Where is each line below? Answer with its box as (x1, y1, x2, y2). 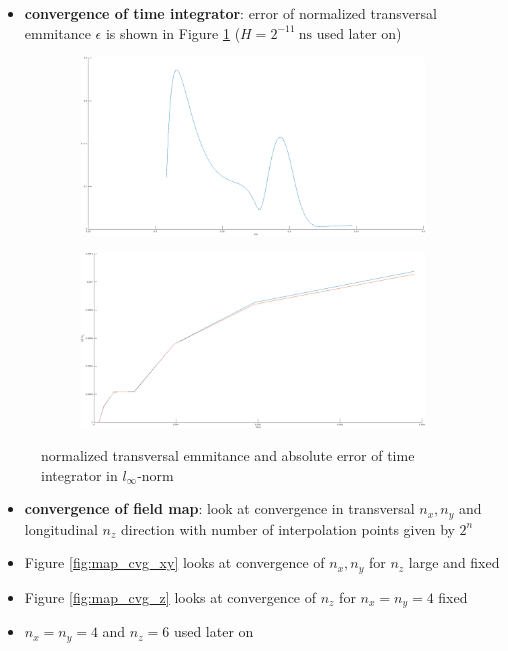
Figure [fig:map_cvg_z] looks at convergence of (24, 586, 317, 607)
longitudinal (24, 518, 98, 539)
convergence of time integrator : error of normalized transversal (24, 3, 437, 23)
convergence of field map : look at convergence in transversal (24, 498, 415, 519)
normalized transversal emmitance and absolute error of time (41, 445, 415, 466)
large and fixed (408, 552, 500, 573)
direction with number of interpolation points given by (121, 518, 455, 539)
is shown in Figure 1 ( (105, 22, 241, 43)
